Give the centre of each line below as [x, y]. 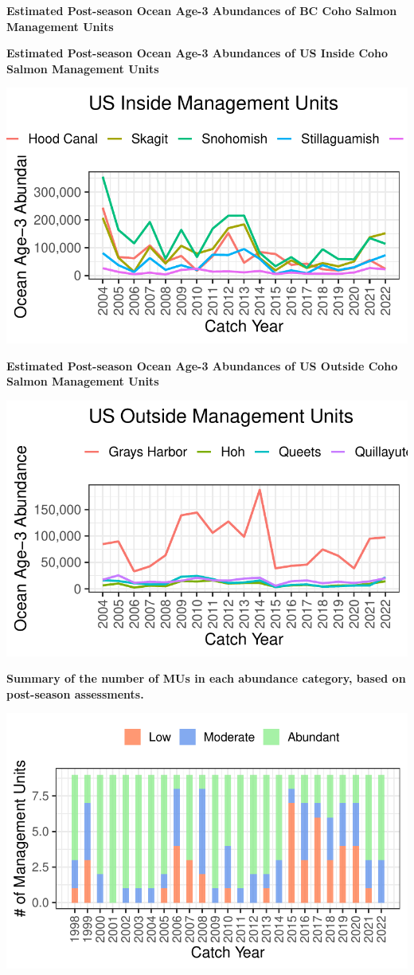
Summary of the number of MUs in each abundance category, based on [206, 678]
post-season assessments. [75, 693]
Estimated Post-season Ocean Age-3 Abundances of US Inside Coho [197, 53]
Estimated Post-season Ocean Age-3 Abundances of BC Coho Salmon [202, 10]
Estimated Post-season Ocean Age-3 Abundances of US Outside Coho [202, 365]
